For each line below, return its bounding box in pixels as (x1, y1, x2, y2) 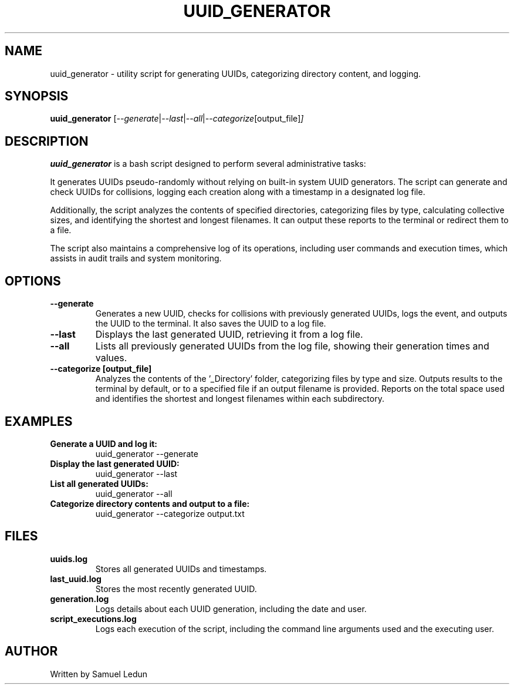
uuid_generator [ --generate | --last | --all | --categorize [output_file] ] (50, 113, 304, 124)
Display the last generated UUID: (50, 458, 180, 469)
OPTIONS (5, 273, 61, 288)
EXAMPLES (5, 414, 73, 429)
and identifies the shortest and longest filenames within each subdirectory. (95, 394, 384, 404)
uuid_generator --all (95, 488, 173, 499)
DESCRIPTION (5, 133, 89, 149)
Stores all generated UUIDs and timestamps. (95, 563, 267, 574)
